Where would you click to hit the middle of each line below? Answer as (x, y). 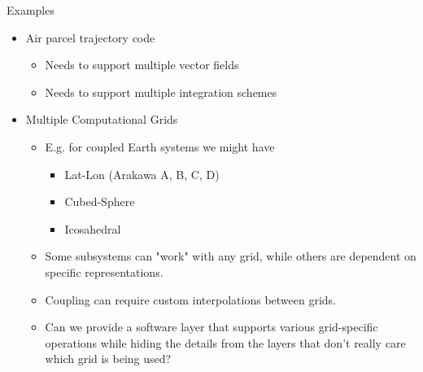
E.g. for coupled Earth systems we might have (160, 146)
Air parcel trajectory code (90, 37)
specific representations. (104, 271)
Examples (31, 10)
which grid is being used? (108, 359)
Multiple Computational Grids (102, 119)
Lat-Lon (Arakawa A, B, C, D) (142, 174)
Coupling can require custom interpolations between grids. (190, 299)
